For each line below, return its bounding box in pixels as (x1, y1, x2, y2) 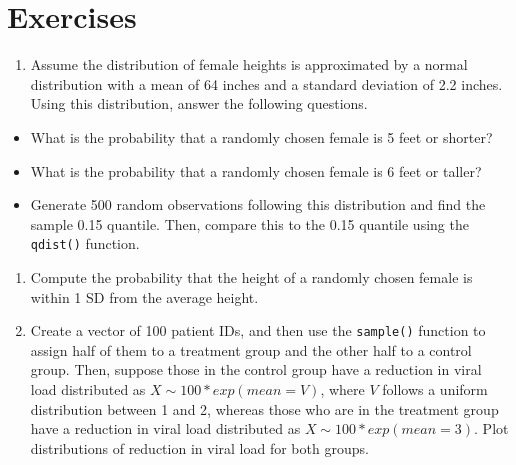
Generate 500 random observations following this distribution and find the (30, 194, 486, 215)
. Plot (474, 418, 509, 439)
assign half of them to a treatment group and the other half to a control (30, 339, 472, 360)
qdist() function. (30, 233, 140, 254)
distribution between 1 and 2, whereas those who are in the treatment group (30, 398, 499, 419)
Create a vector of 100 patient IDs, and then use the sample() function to (30, 320, 486, 341)
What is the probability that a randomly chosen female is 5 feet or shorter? (30, 126, 493, 147)
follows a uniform (382, 378, 488, 399)
